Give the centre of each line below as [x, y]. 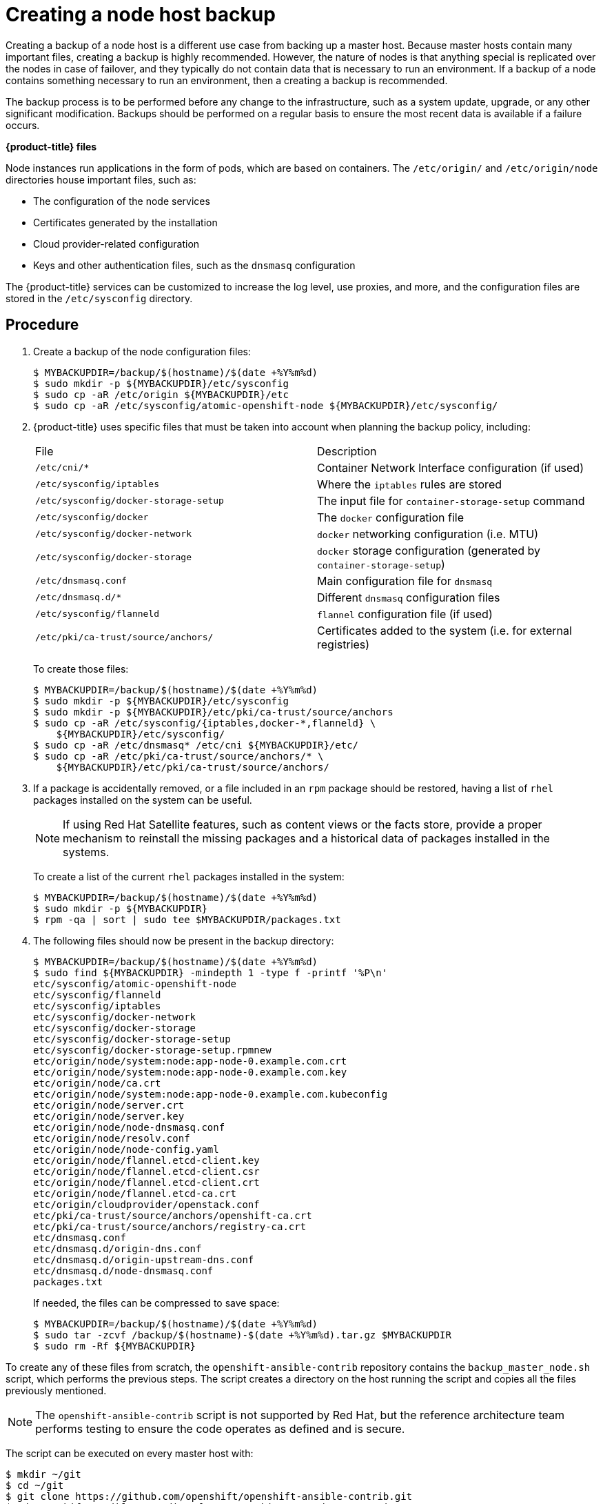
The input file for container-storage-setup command [451, 501]
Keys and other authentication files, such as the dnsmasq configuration [194, 265]
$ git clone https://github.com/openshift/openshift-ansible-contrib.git [209, 1496]
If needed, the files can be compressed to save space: [156, 1303]
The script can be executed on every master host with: [130, 1453]
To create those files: [81, 669]
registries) [344, 644]
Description [347, 451]
